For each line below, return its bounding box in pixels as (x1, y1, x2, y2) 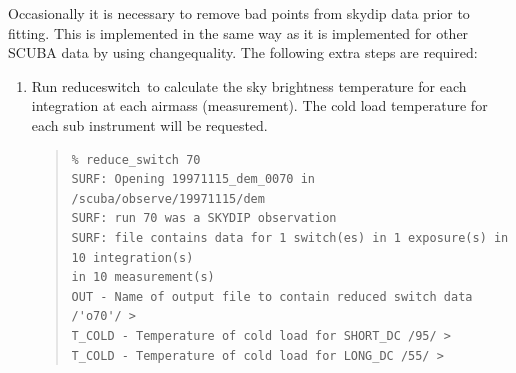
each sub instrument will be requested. (31, 114, 268, 135)
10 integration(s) (71, 250, 194, 265)
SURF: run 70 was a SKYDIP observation (71, 211, 337, 226)
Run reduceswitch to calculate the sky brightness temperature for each (31, 75, 467, 96)
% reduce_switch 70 (71, 152, 201, 167)
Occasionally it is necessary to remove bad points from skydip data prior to (8, 3, 470, 23)
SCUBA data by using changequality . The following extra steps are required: (8, 42, 478, 63)
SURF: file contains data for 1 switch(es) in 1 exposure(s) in (71, 230, 509, 245)
